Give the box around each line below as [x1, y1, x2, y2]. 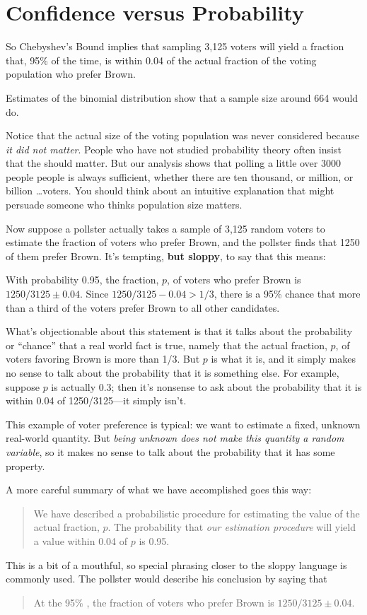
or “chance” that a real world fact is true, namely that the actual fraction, [6, 337, 327, 352]
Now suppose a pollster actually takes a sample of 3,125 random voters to [6, 221, 325, 235]
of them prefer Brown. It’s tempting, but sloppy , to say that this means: [6, 248, 326, 263]
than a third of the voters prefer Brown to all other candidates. [6, 300, 280, 315]
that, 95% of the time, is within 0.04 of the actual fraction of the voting [6, 52, 317, 67]
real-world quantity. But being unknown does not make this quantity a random [6, 430, 344, 445]
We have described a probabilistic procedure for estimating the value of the [33, 505, 360, 520]
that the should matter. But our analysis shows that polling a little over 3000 [6, 156, 341, 170]
